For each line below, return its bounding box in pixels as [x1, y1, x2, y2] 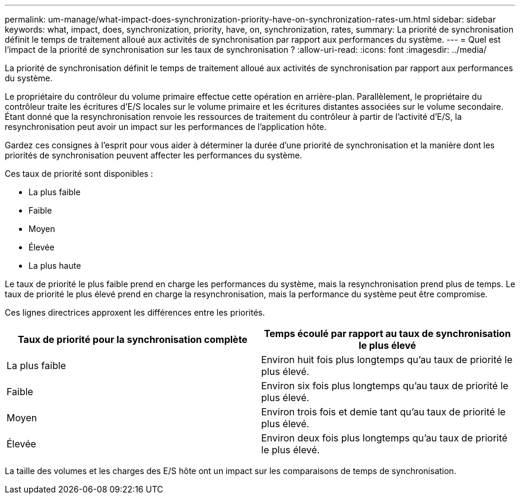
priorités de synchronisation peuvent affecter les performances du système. [5, 150, 302, 160]
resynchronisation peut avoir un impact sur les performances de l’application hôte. [5, 122, 327, 132]
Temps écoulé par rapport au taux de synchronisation [264, 328, 511, 339]
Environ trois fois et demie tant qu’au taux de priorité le [261, 406, 506, 418]
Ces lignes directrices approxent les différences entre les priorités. [5, 307, 265, 317]
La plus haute [28, 260, 81, 271]
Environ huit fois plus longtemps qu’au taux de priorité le [261, 354, 513, 365]
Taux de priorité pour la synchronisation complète [18, 333, 248, 345]
